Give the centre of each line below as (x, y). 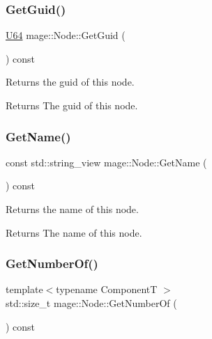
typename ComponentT (107, 289)
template (24, 289)
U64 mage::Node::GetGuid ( (66, 35)
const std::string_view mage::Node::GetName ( (106, 162)
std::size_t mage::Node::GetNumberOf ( (91, 303)
